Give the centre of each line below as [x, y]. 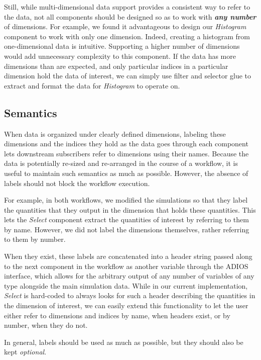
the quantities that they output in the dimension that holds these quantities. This [130, 209]
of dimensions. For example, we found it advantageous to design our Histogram [125, 26]
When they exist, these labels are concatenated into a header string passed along [128, 256]
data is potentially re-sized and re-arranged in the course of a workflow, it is [121, 163]
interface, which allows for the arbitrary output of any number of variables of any [129, 276]
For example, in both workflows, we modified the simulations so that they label [126, 200]
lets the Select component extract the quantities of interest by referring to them [126, 219]
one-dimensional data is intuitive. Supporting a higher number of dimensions [122, 46]
